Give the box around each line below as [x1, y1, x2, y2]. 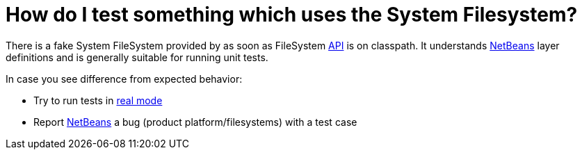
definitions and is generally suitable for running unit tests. [6, 51, 268, 63]
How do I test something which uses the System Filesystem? [6, 3, 578, 26]
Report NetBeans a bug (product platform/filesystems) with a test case [33, 115, 357, 128]
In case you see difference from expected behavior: [6, 72, 243, 85]
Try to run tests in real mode [33, 94, 163, 106]
